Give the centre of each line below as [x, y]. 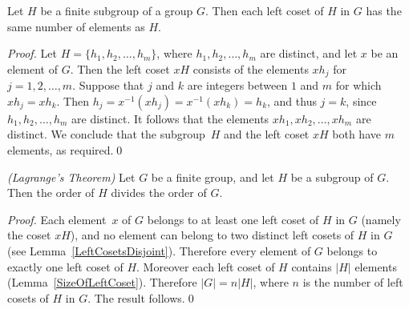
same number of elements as [76, 26]
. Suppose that [108, 85]
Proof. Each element [57, 219]
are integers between [237, 85]
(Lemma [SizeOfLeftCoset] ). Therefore [102, 282]
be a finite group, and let [213, 177]
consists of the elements [251, 68]
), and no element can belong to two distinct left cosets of [212, 235]
